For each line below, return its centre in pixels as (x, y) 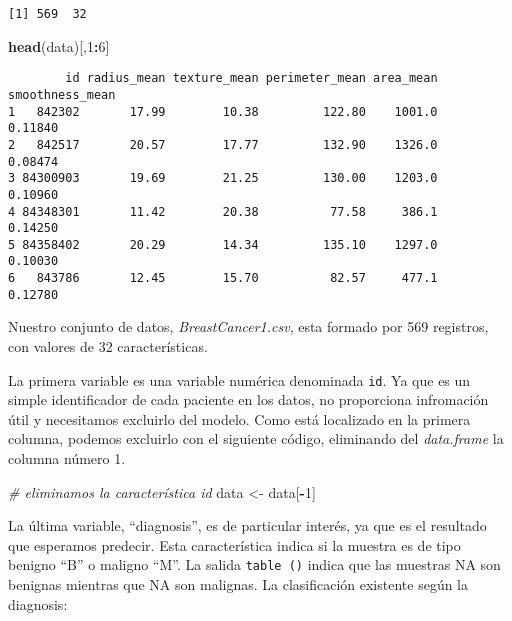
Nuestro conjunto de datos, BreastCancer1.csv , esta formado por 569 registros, (248, 326)
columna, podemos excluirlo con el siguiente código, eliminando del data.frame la (256, 438)
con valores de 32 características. (108, 346)
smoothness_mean (62, 94)
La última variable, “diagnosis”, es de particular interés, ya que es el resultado (247, 525)
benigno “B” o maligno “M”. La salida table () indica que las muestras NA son (254, 564)
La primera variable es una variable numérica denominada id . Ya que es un (239, 379)
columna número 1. (67, 458)
